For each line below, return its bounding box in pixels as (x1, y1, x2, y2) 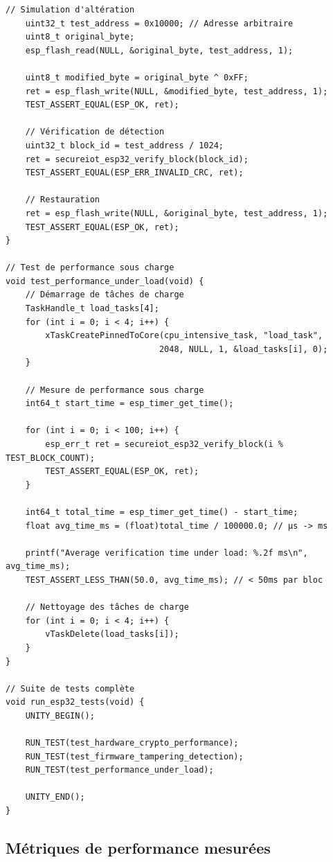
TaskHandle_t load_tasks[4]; (25, 304, 159, 314)
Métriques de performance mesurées (6, 837, 271, 859)
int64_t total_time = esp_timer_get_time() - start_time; (25, 507, 298, 517)
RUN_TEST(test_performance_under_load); (25, 765, 214, 775)
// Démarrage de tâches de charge (25, 290, 184, 300)
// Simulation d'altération (6, 5, 135, 15)
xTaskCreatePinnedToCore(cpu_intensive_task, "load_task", (45, 331, 323, 341)
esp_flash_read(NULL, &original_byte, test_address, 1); (25, 45, 294, 55)
